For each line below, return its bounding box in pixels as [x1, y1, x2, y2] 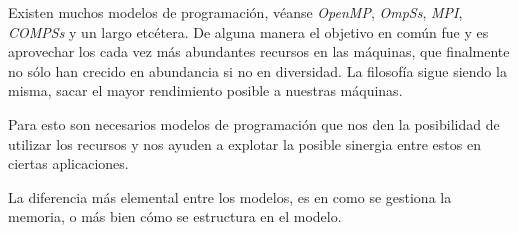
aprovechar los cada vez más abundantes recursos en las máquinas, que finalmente [8, 41, 510, 62]
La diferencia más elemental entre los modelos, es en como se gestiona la [8, 186, 452, 207]
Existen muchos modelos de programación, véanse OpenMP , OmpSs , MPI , [8, 2, 463, 22]
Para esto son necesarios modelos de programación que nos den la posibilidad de [8, 113, 500, 134]
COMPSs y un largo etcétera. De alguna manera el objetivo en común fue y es [8, 21, 489, 42]
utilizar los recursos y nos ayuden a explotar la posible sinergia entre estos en [8, 133, 481, 154]
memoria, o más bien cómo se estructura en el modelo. [8, 206, 342, 227]
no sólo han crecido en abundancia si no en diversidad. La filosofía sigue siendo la [8, 60, 507, 81]
